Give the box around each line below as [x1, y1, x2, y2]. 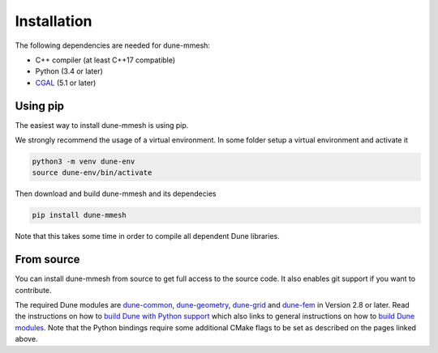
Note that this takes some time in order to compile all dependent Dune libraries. [15, 232, 280, 241]
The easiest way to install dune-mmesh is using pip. [15, 120, 189, 130]
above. [15, 334, 38, 344]
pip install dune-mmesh [32, 211, 127, 220]
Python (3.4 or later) [35, 66, 103, 76]
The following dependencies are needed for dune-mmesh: [15, 40, 211, 50]
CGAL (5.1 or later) [35, 78, 97, 87]
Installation [15, 12, 92, 30]
